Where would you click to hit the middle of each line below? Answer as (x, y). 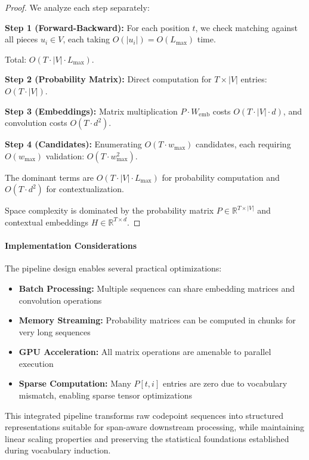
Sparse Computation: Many (75, 383)
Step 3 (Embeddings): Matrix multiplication (91, 111)
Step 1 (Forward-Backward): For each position (97, 27)
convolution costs (36, 123)
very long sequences (55, 331)
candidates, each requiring (243, 144)
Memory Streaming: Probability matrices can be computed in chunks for (157, 320)
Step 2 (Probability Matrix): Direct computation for (108, 79)
